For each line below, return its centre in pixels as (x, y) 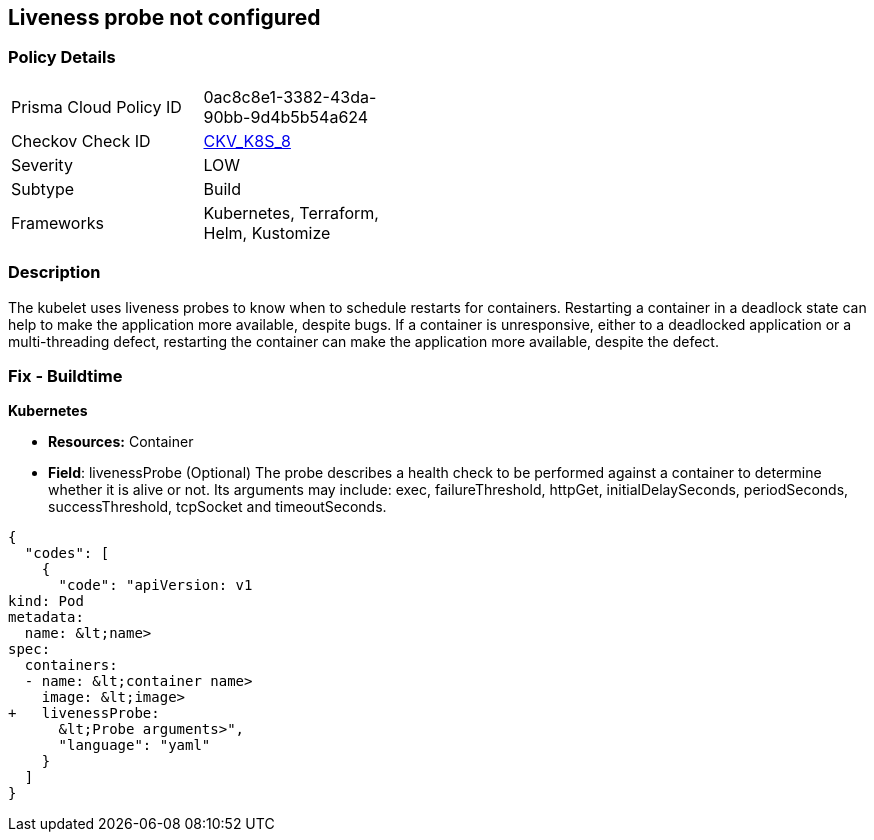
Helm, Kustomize (267, 232)
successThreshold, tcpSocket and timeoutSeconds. (217, 507)
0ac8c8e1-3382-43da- (290, 96)
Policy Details (62, 57)
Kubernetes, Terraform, (291, 212)
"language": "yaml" (134, 745)
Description (54, 272)
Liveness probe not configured (164, 17)
